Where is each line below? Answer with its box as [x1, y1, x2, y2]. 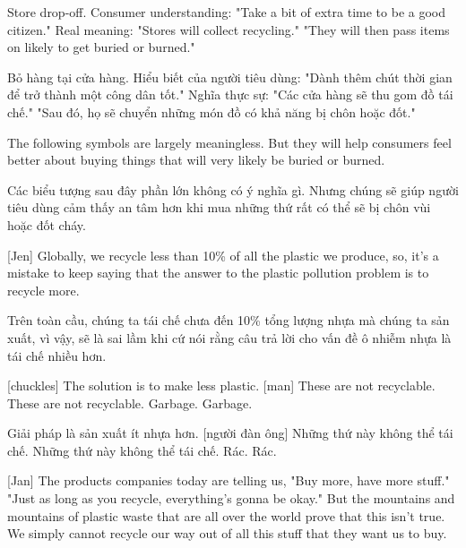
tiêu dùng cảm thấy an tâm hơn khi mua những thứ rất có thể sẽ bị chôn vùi [7, 198, 431, 217]
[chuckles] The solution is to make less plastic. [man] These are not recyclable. [7, 376, 436, 395]
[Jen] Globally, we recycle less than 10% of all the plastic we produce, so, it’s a [7, 245, 439, 264]
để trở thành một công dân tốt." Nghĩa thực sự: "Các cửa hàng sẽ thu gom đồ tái [7, 85, 453, 104]
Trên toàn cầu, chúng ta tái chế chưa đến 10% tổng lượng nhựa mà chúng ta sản [7, 311, 450, 330]
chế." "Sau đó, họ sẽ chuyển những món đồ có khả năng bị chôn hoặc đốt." [7, 102, 416, 121]
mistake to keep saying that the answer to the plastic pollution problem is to [7, 263, 429, 282]
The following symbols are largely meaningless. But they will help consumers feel [7, 133, 452, 151]
